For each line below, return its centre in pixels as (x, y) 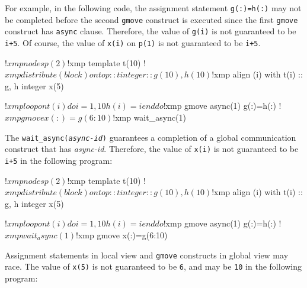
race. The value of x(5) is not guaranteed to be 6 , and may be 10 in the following (153, 266)
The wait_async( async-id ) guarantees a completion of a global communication (151, 137)
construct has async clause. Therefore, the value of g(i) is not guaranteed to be (151, 31)
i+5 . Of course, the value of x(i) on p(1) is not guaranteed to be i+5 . (133, 42)
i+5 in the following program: (59, 160)
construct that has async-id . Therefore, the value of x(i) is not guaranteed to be (152, 149)
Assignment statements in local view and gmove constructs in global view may (147, 255)
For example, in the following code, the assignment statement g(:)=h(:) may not (153, 8)
